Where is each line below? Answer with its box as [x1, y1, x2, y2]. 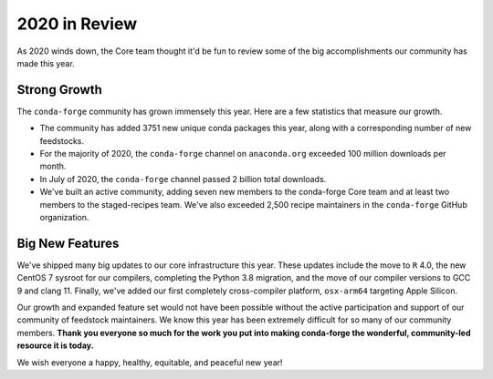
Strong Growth [16, 82, 102, 97]
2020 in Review [16, 14, 138, 34]
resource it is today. [16, 340, 95, 351]
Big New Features [16, 235, 120, 251]
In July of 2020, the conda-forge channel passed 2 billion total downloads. [39, 173, 327, 184]
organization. [39, 211, 89, 222]
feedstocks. [39, 135, 84, 146]
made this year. [16, 57, 75, 68]
